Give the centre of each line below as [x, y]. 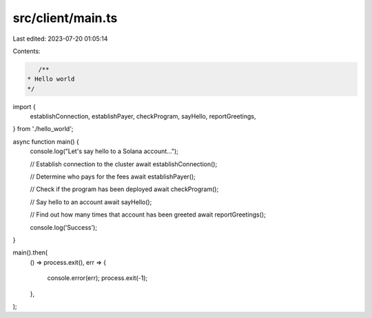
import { [24, 106]
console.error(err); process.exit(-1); [97, 278]
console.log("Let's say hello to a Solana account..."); [104, 151]
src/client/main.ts [65, 18]
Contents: [27, 51]
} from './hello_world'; [43, 129]
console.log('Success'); [64, 227]
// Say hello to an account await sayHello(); [91, 202]
